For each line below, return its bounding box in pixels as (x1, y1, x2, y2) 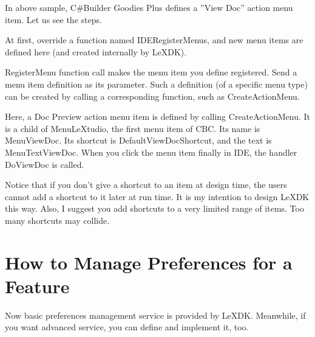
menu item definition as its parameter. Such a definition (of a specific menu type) (5, 77, 308, 90)
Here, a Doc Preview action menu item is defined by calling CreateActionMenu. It (5, 110, 310, 123)
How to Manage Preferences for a (5, 249, 293, 274)
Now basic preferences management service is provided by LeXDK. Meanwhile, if (5, 308, 306, 321)
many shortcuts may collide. (5, 214, 110, 226)
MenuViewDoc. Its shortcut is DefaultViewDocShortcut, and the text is (5, 134, 272, 147)
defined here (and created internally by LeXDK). (5, 45, 187, 58)
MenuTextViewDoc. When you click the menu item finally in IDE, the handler (5, 145, 297, 158)
